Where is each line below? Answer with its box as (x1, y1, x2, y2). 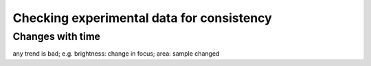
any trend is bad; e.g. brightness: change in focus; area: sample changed (12, 49, 220, 58)
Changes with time (12, 30, 101, 43)
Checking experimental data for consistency (12, 10, 273, 25)
